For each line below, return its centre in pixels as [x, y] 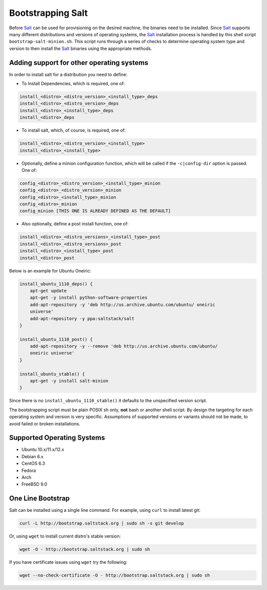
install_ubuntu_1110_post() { [56, 339]
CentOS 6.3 [33, 464]
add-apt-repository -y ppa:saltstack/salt [82, 319]
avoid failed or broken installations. [45, 424]
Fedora [29, 470]
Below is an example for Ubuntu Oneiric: [50, 270]
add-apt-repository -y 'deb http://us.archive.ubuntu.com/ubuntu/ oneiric [122, 304]
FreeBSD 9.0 [34, 484]
